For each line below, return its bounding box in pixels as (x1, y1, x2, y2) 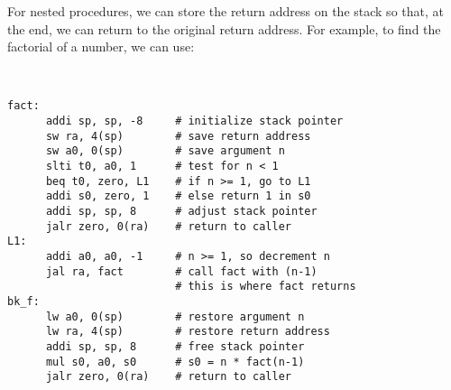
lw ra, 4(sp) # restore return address (45, 325, 330, 339)
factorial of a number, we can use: (7, 37, 195, 56)
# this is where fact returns (175, 280, 356, 293)
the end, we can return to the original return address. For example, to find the (7, 19, 441, 38)
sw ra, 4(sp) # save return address (45, 129, 311, 143)
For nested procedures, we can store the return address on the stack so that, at (7, 2, 444, 20)
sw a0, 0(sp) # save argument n (45, 144, 285, 158)
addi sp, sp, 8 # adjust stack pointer (45, 204, 318, 218)
